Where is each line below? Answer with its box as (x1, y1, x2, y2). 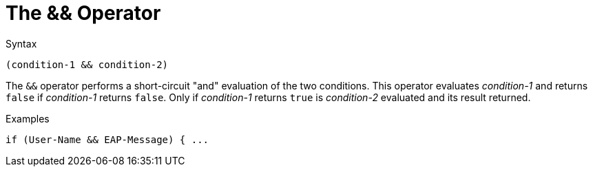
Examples (6, 112, 50, 125)
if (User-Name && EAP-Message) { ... (6, 133, 209, 145)
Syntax (6, 37, 37, 50)
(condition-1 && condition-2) (6, 58, 169, 70)
